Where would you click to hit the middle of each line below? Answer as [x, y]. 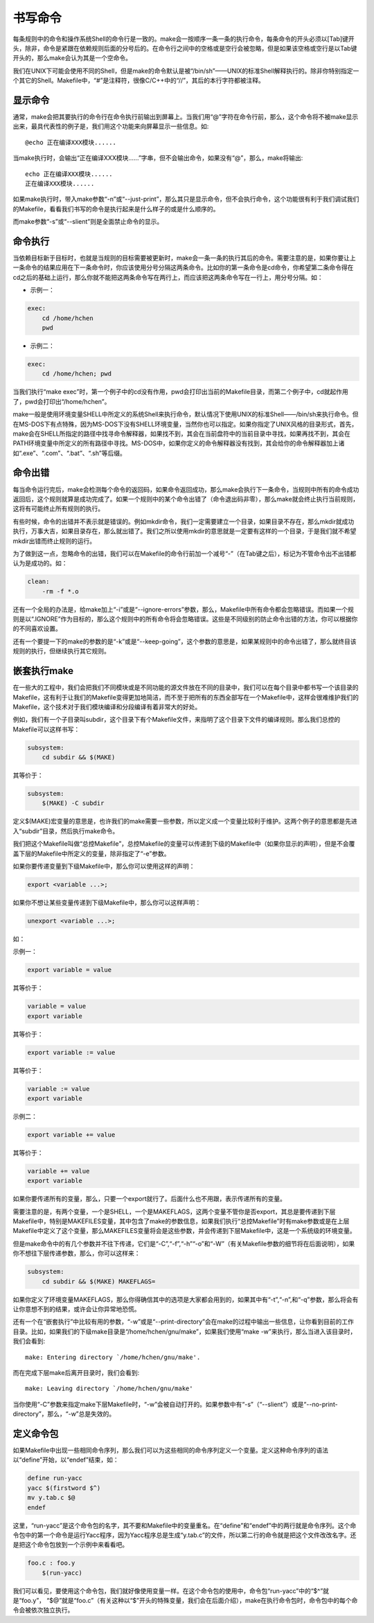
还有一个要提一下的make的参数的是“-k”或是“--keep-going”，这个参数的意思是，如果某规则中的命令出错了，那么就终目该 [185, 641]
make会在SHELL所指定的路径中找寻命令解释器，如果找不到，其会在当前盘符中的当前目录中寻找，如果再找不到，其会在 [182, 434]
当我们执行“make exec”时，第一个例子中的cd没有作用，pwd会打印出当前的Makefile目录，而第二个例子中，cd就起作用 [181, 392]
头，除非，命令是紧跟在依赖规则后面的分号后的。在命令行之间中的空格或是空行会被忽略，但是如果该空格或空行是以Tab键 [185, 48]
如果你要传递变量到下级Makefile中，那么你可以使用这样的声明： [104, 866]
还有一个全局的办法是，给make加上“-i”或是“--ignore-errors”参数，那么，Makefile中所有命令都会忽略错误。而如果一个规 [184, 609]
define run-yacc [55, 1478]
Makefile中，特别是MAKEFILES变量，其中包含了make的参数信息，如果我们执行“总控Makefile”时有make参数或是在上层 [181, 1221]
